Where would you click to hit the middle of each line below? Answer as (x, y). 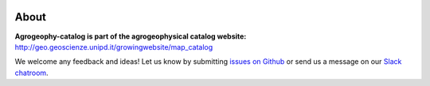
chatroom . (31, 73)
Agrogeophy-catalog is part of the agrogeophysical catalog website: (131, 36)
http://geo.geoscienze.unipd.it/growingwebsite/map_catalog (114, 47)
